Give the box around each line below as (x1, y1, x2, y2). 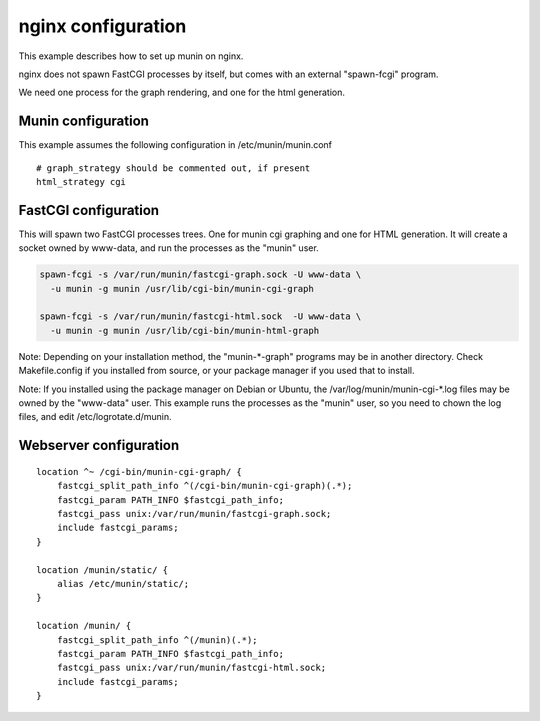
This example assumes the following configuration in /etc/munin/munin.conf (18, 139, 333, 151)
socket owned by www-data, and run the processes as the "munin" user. (18, 242, 319, 254)
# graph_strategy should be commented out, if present (36, 162, 311, 174)
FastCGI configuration (18, 201, 160, 219)
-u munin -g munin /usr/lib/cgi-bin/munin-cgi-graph (50, 283, 314, 294)
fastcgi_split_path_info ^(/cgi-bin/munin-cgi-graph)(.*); (56, 480, 353, 492)
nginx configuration (18, 15, 187, 37)
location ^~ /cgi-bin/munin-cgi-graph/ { (36, 466, 242, 477)
